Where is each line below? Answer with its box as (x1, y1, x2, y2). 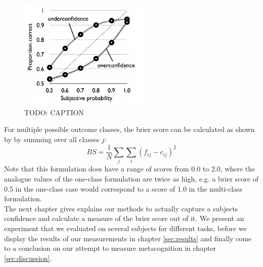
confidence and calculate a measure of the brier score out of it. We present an (4, 213, 244, 224)
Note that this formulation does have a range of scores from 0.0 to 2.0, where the (4, 163, 255, 174)
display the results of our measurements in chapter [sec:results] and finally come (4, 233, 252, 243)
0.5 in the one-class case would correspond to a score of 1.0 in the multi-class (4, 183, 243, 194)
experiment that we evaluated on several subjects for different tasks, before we (4, 223, 247, 233)
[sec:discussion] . (4, 252, 52, 263)
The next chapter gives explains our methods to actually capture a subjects (4, 203, 238, 213)
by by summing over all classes (4, 134, 100, 145)
